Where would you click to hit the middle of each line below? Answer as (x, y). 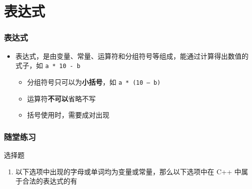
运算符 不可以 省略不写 (61, 98)
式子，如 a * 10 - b (48, 65)
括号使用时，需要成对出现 (68, 115)
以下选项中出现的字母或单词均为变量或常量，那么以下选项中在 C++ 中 (128, 171)
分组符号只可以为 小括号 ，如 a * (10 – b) (94, 82)
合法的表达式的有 (50, 181)
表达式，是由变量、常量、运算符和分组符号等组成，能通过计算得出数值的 (132, 56)
